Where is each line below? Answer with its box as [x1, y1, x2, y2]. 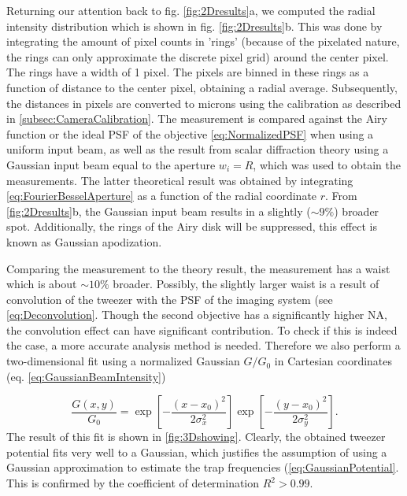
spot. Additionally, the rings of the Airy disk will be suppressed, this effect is [6, 218, 377, 235]
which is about [6, 276, 77, 292]
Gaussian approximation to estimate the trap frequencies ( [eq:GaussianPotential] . [6, 459, 399, 476]
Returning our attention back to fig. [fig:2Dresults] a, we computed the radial [6, 2, 376, 18]
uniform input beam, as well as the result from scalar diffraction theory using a [6, 141, 389, 157]
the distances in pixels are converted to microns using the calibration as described [6, 94, 401, 111]
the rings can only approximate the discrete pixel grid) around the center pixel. [6, 48, 389, 65]
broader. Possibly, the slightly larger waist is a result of [113, 276, 379, 292]
